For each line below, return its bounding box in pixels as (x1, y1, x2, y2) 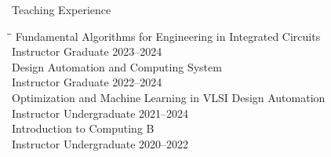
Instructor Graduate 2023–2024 (12, 43, 162, 60)
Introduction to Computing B (12, 120, 155, 137)
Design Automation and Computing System (12, 58, 222, 75)
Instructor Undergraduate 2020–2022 (12, 135, 189, 152)
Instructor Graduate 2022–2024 (12, 74, 162, 90)
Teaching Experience (12, 2, 111, 17)
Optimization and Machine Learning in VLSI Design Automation (12, 89, 326, 105)
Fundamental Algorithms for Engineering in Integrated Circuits (15, 27, 321, 44)
